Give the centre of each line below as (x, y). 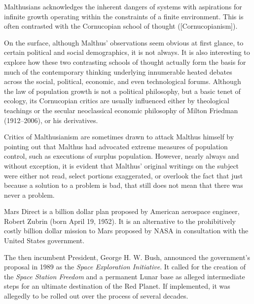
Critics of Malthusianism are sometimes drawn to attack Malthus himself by (119, 137)
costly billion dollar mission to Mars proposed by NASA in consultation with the (126, 231)
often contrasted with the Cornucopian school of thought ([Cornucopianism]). (121, 26)
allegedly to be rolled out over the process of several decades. (96, 296)
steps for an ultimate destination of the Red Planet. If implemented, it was (117, 286)
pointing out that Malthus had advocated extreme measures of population (116, 146)
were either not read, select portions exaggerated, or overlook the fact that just (124, 175)
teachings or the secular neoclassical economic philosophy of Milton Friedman (121, 110)
